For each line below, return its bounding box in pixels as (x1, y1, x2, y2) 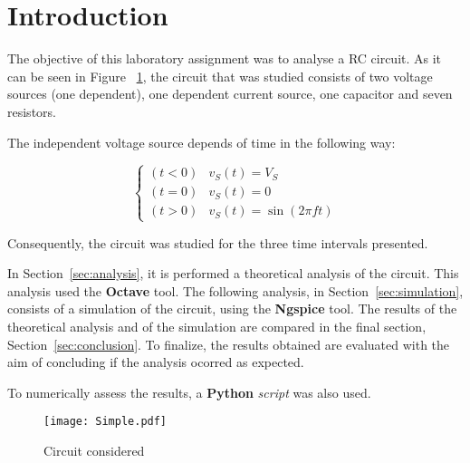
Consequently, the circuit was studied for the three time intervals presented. (7, 233, 428, 252)
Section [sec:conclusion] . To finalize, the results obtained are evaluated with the (7, 334, 450, 353)
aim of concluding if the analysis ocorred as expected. (7, 352, 304, 371)
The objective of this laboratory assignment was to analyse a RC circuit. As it (7, 49, 442, 68)
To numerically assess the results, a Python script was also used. (7, 382, 371, 401)
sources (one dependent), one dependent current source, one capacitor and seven (7, 84, 453, 103)
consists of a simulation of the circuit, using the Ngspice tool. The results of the (7, 299, 457, 318)
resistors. (7, 101, 56, 121)
